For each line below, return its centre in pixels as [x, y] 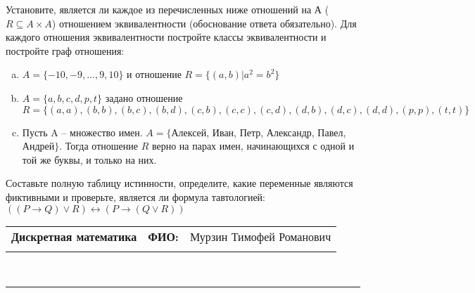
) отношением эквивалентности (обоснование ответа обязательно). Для [204, 23]
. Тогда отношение [99, 146]
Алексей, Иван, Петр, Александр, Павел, [259, 132]
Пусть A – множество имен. [82, 132]
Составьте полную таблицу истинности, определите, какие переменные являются [179, 183]
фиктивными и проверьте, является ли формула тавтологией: [135, 196]
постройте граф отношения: [65, 50]
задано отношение [144, 97]
